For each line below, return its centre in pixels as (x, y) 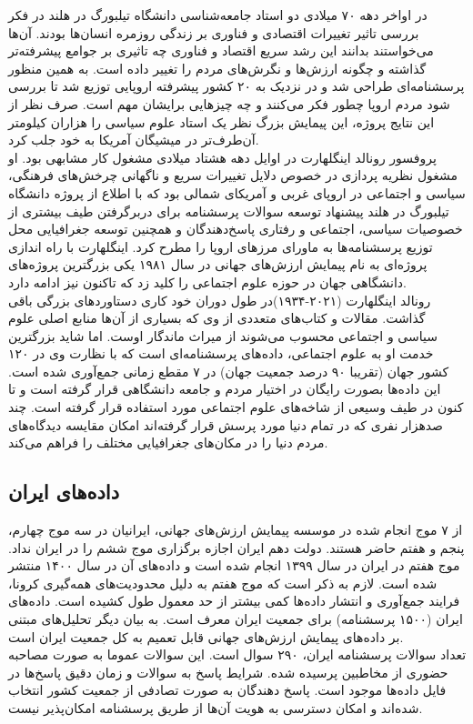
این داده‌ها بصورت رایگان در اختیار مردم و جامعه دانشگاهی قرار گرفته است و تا (225, 389)
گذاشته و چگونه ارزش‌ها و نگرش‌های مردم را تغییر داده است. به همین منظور (217, 68)
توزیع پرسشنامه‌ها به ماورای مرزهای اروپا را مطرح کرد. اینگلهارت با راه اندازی (221, 246)
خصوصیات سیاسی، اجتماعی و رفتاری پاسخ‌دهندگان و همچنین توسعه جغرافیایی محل (236, 229)
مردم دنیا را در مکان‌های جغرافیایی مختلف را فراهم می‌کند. (168, 442)
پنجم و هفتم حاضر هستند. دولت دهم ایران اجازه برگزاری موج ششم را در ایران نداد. (236, 547)
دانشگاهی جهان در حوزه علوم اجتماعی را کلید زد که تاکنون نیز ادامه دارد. (207, 282)
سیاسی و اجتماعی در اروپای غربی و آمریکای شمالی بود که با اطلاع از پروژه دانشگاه (237, 192)
